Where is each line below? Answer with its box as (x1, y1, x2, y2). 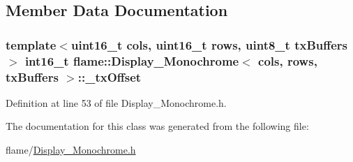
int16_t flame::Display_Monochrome (24, 52, 239, 69)
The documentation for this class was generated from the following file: (6, 119, 309, 133)
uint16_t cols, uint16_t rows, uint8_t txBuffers (70, 36, 348, 53)
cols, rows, (258, 52, 317, 69)
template (6, 36, 57, 53)
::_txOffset (77, 68, 142, 85)
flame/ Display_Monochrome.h (6, 142, 136, 157)
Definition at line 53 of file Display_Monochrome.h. (6, 95, 227, 110)
